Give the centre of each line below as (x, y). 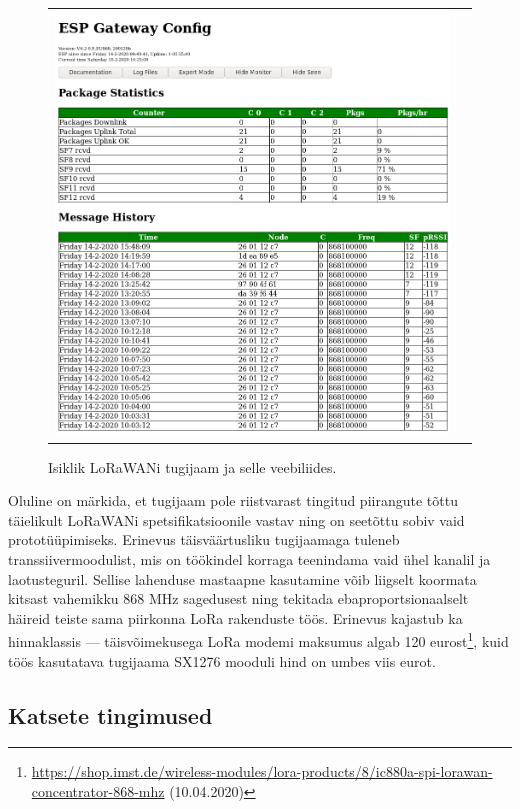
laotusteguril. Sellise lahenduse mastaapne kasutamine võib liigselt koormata (242, 578)
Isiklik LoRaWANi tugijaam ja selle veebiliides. (192, 466)
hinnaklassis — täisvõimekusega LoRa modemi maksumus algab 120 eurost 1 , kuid (258, 640)
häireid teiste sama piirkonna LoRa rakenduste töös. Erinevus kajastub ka (235, 617)
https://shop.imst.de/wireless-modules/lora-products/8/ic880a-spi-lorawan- (262, 771)
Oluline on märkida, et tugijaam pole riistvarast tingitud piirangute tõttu (233, 500)
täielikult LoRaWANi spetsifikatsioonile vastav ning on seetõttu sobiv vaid (236, 519)
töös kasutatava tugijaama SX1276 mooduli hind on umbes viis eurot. (222, 660)
